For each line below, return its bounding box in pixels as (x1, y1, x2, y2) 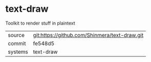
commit (8, 39, 26, 47)
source (8, 31, 25, 38)
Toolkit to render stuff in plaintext (5, 20, 75, 26)
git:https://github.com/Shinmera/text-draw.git (33, 31, 144, 38)
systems (8, 48, 28, 55)
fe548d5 (33, 39, 55, 47)
